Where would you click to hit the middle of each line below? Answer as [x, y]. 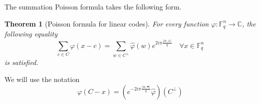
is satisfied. [21, 62]
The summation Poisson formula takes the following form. [93, 6]
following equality [31, 34]
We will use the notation [42, 79]
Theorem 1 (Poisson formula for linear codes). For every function [107, 23]
